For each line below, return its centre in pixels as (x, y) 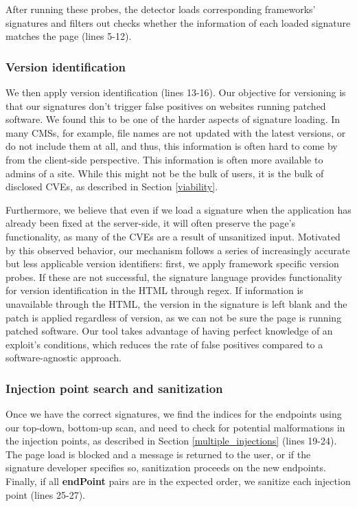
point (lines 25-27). (45, 494)
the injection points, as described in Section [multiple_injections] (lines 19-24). (171, 441)
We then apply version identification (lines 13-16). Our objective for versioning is (176, 92)
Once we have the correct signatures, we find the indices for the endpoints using (174, 414)
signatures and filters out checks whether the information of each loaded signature (178, 22)
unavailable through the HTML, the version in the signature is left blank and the (176, 303)
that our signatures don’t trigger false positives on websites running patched (166, 105)
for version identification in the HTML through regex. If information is (154, 290)
